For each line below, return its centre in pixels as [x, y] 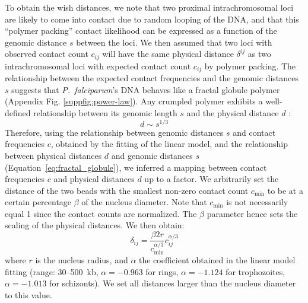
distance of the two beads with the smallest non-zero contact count [127, 190]
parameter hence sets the [252, 213]
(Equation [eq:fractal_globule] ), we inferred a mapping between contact [136, 167]
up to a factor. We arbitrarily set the [212, 179]
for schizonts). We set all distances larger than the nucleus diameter [173, 283]
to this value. [28, 295]
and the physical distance [233, 113]
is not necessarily [257, 202]
